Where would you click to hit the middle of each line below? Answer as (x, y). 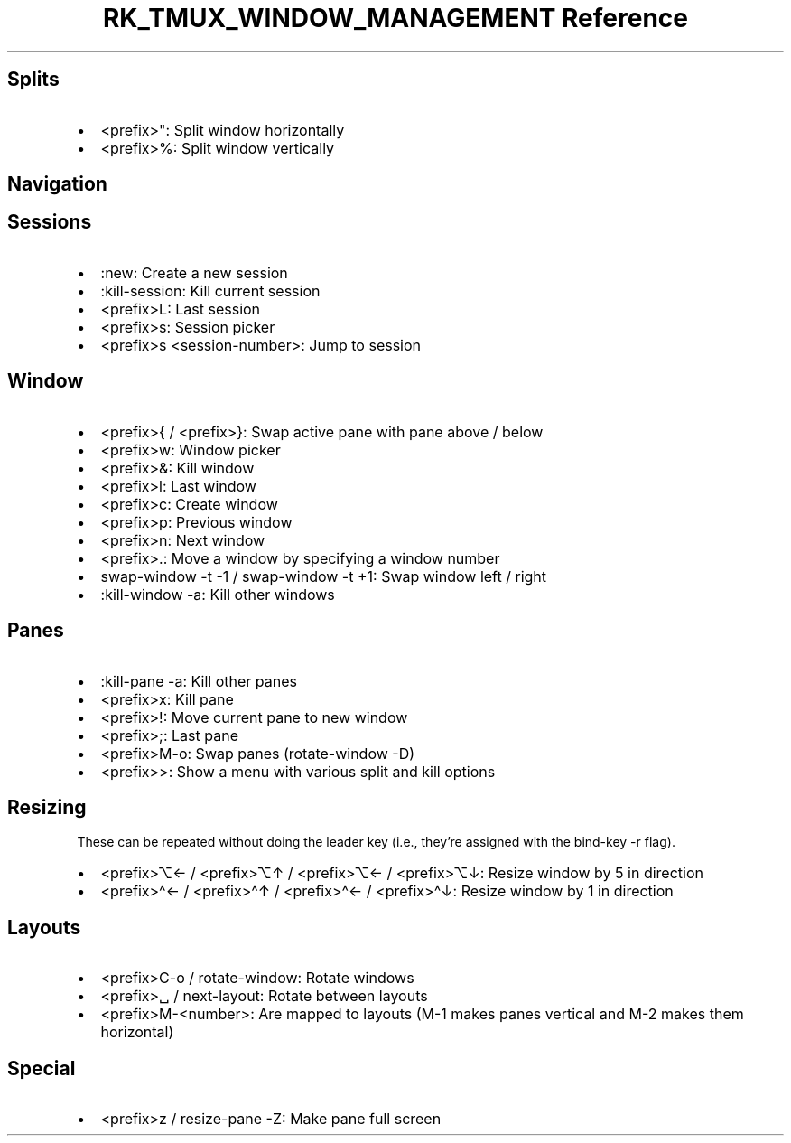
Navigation (57, 184)
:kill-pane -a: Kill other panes (199, 681)
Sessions (50, 222)
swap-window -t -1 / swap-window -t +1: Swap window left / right (324, 576)
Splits (33, 80)
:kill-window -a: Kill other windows (218, 594)
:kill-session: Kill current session (210, 290)
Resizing (47, 807)
